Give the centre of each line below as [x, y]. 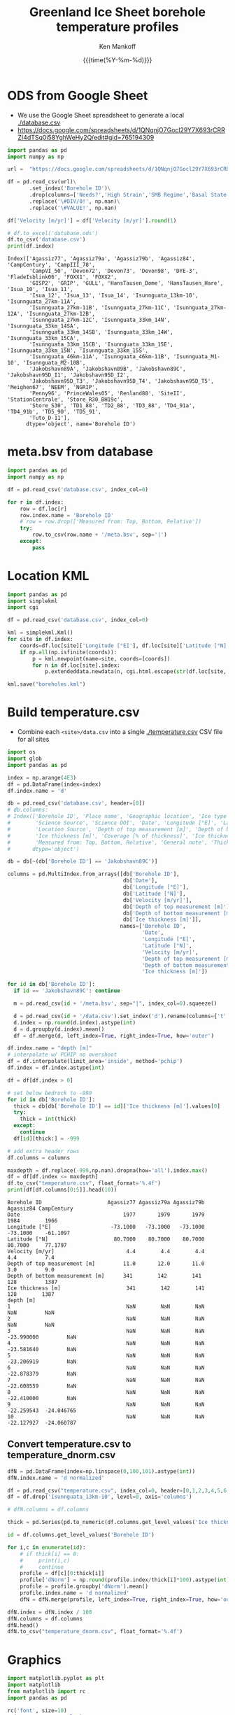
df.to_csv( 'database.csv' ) [47, 240]
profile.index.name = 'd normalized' [75, 1593]
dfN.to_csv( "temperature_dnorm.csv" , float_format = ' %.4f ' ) [95, 1632]
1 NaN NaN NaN [106, 1306]
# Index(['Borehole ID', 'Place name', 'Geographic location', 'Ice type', [120, 817]
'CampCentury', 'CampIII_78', [51, 265]
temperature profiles [117, 27]
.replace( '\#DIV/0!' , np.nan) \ [74, 201]
